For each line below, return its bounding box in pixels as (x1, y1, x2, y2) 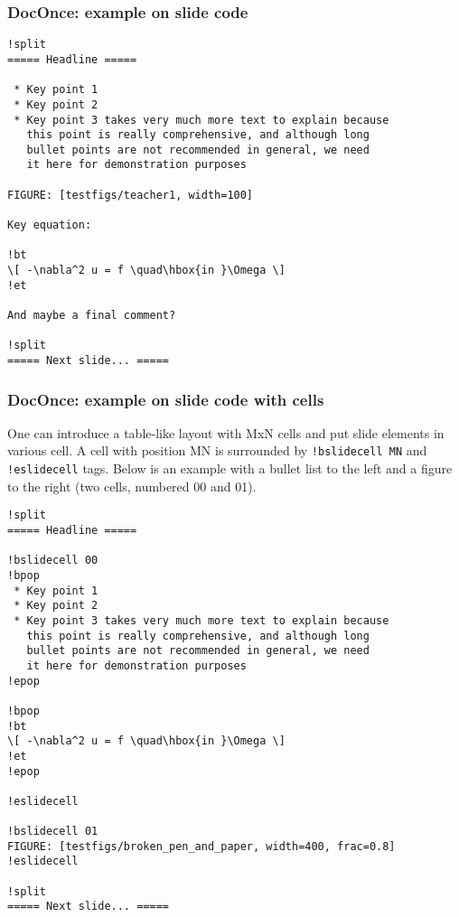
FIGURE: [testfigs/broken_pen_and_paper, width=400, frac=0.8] (7, 839, 396, 853)
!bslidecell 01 (7, 825, 98, 838)
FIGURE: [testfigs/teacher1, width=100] (7, 188, 254, 201)
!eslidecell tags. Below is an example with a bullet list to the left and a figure (7, 459, 453, 478)
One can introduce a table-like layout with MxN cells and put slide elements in (7, 423, 445, 442)
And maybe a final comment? (7, 309, 176, 323)
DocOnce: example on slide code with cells (7, 388, 324, 410)
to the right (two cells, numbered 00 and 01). (7, 476, 257, 495)
